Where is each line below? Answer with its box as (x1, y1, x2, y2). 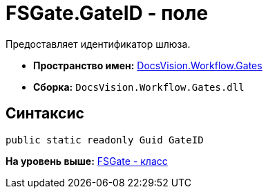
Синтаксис (6, 105, 84, 123)
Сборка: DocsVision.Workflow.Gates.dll (33, 80, 245, 93)
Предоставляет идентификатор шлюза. (6, 37, 191, 50)
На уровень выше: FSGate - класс (6, 155, 168, 167)
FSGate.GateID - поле (6, 1, 209, 25)
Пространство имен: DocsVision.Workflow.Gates (33, 59, 262, 71)
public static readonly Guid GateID (6, 134, 204, 145)
